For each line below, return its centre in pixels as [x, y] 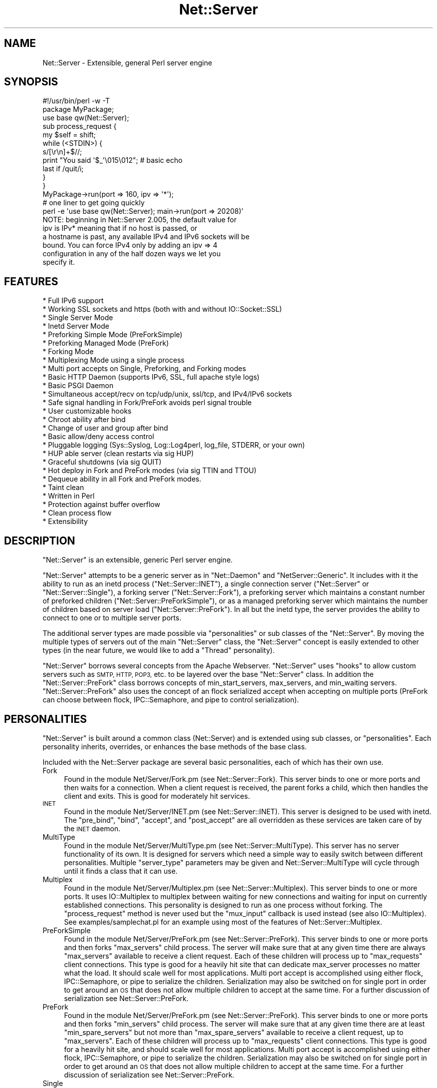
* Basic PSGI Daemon [78, 386]
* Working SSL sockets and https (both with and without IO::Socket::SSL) [162, 309]
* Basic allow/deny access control [98, 437]
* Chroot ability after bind [84, 420]
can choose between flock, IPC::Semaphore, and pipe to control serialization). [171, 700]
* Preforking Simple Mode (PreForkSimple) [112, 335]
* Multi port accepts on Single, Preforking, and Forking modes [144, 369]
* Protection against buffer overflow [101, 505]
